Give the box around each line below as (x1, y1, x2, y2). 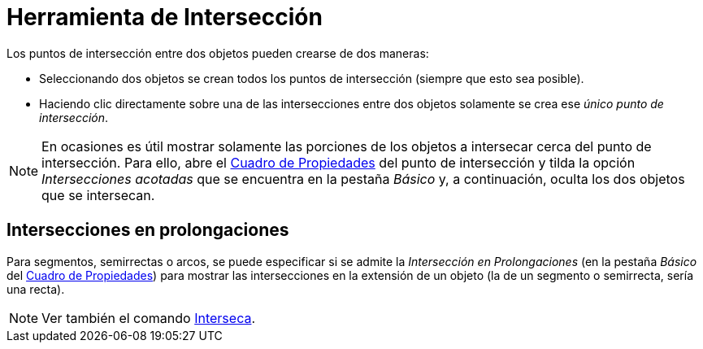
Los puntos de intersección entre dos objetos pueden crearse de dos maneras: (7, 46, 429, 60)
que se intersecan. (41, 186, 155, 203)
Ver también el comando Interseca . (41, 309, 256, 326)
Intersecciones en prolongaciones (7, 220, 289, 241)
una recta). (7, 281, 65, 296)
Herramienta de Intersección (7, 3, 323, 31)
